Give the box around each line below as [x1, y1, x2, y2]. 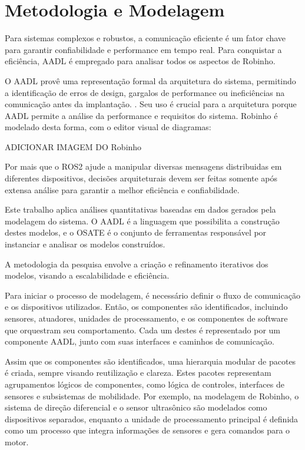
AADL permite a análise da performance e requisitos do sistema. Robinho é [5, 109, 278, 121]
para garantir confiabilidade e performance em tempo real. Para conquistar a [5, 43, 282, 55]
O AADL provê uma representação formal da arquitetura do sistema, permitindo [5, 74, 296, 87]
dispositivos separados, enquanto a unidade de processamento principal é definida [5, 412, 299, 425]
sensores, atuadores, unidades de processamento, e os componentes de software [5, 312, 288, 324]
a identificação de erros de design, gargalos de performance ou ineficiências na [5, 86, 285, 98]
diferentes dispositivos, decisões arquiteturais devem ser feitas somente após [5, 172, 277, 184]
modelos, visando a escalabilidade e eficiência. [5, 269, 170, 282]
